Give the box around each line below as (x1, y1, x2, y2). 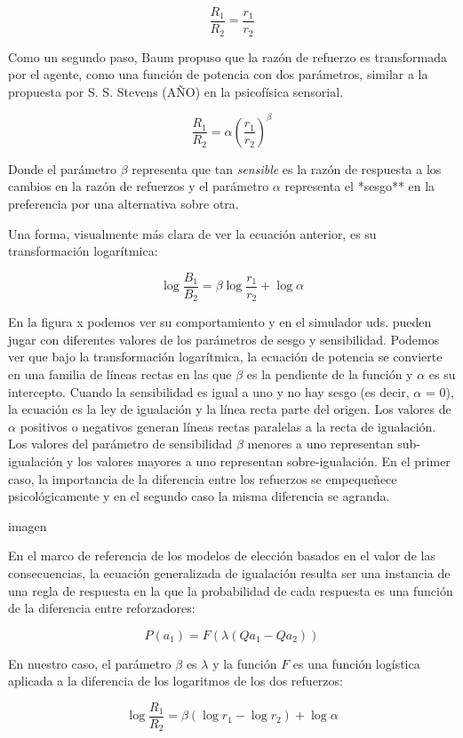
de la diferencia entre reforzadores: (8, 599, 196, 617)
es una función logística (292, 654, 420, 672)
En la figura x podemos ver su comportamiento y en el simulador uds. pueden (8, 313, 432, 331)
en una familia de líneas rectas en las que (8, 365, 232, 384)
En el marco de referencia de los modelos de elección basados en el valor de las (8, 546, 435, 565)
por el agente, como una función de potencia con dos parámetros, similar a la (8, 65, 428, 83)
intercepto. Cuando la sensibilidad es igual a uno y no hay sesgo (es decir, (8, 382, 410, 401)
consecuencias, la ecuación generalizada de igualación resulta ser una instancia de (8, 564, 451, 582)
